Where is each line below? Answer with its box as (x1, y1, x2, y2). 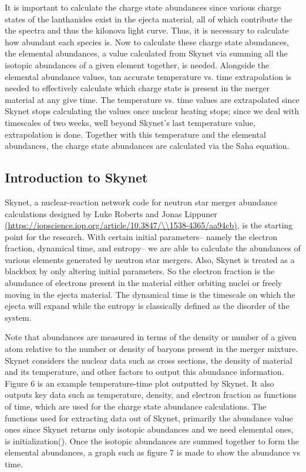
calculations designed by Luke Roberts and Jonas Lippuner (5, 207, 217, 220)
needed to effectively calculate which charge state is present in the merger (5, 82, 270, 94)
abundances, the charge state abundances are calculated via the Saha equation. (5, 139, 290, 152)
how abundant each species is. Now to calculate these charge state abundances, (5, 35, 289, 48)
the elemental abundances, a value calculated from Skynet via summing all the (5, 47, 288, 59)
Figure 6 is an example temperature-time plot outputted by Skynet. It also (5, 377, 274, 389)
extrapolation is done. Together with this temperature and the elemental (5, 128, 266, 140)
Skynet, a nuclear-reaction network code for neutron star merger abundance (5, 195, 277, 208)
